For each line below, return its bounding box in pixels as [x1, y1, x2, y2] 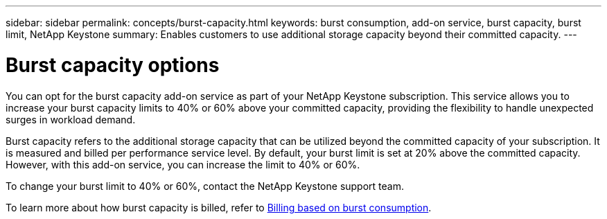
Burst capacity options [6, 53, 220, 77]
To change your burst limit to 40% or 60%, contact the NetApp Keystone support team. [6, 179, 404, 192]
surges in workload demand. [6, 113, 136, 125]
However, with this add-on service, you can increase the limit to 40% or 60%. [6, 158, 360, 170]
